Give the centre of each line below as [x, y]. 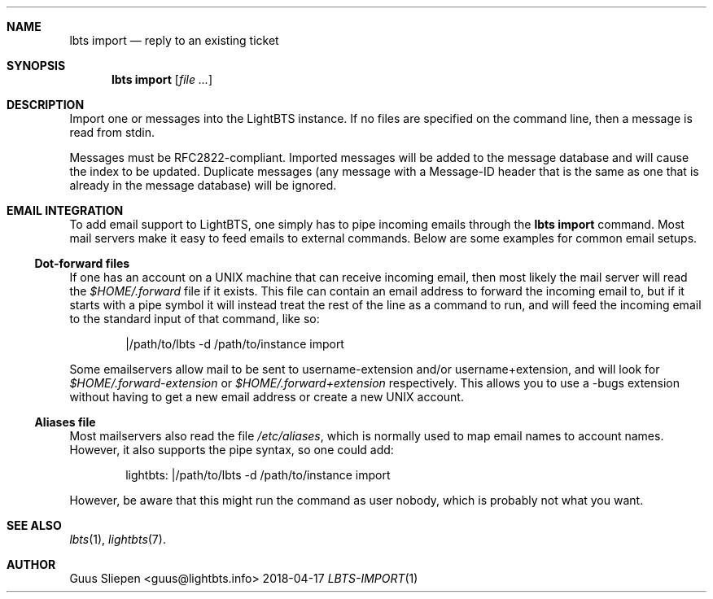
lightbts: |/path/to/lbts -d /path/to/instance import [258, 475]
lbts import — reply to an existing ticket [174, 40]
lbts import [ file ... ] [162, 79]
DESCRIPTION [46, 105]
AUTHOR [31, 564]
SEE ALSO [34, 525]
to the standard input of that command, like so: [195, 319]
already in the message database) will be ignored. [203, 185]
